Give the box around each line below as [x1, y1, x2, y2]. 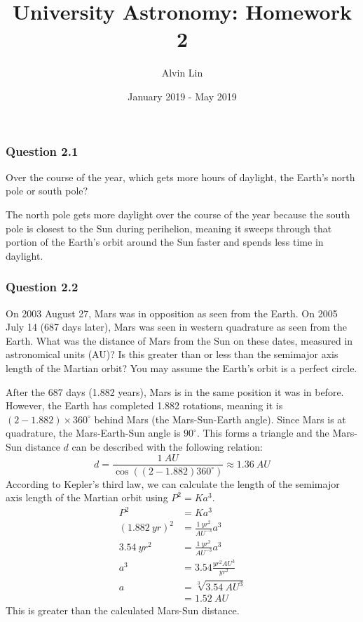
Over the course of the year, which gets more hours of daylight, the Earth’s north [6, 169, 355, 184]
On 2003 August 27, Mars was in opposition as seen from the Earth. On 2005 [6, 305, 338, 320]
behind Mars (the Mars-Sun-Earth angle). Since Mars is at [94, 411, 346, 426]
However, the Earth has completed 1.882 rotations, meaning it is [6, 398, 283, 413]
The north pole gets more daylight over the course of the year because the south [6, 206, 350, 221]
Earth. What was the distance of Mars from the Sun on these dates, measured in [6, 333, 353, 348]
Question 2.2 [6, 278, 78, 296]
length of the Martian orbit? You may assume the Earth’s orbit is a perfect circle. [6, 360, 357, 375]
